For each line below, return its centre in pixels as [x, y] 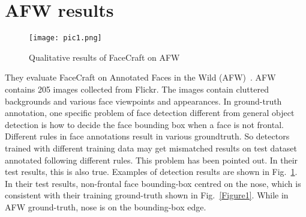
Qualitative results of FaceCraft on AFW [104, 57]
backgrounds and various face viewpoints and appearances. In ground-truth [143, 101]
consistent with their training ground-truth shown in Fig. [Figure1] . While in [147, 195]
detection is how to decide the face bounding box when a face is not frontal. [144, 124]
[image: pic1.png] [65, 38]
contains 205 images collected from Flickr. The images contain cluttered [137, 89]
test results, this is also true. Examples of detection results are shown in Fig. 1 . [151, 172]
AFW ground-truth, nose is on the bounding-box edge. [106, 206]
